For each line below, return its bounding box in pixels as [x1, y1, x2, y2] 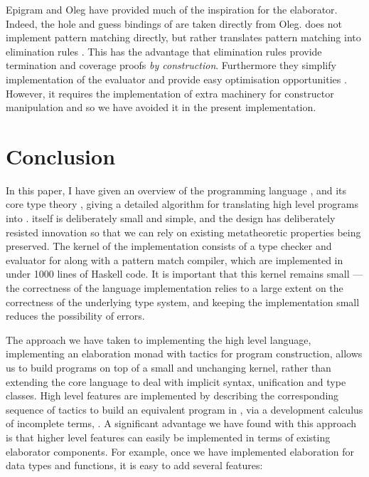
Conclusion [6, 141, 116, 170]
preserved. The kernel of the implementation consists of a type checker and [6, 238, 332, 253]
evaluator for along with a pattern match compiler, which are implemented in [6, 252, 343, 267]
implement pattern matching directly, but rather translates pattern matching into [6, 30, 361, 45]
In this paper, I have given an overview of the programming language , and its [6, 182, 347, 197]
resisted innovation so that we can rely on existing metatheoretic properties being [6, 224, 361, 239]
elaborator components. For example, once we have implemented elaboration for [6, 444, 355, 458]
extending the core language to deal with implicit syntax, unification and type [6, 374, 346, 389]
